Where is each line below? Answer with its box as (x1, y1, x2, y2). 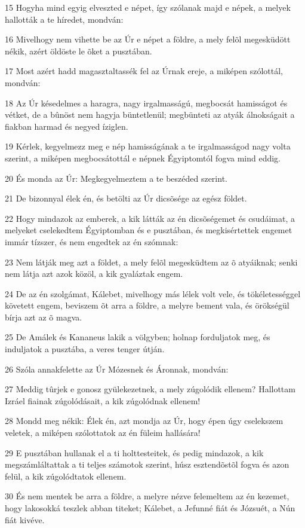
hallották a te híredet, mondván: (5, 13, 124, 25)
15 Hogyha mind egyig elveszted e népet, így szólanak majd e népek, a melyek (5, 1, 291, 13)
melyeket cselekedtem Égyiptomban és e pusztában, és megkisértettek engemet (5, 224, 292, 236)
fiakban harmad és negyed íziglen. (5, 120, 128, 132)
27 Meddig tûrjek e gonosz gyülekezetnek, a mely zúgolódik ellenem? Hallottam (5, 383, 295, 395)
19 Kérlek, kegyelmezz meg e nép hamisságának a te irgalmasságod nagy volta (5, 140, 291, 152)
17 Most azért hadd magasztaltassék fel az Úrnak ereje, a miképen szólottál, (5, 65, 283, 77)
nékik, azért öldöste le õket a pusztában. (5, 44, 152, 57)
